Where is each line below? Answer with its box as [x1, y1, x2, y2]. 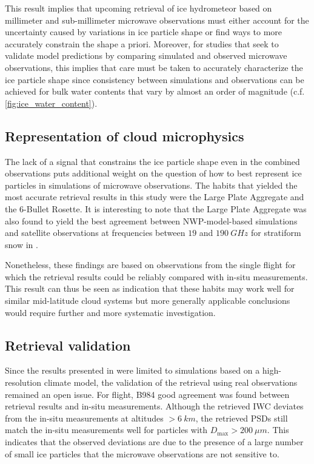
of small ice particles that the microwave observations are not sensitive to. [5, 447, 279, 460]
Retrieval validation [5, 335, 131, 354]
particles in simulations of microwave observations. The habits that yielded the [5, 178, 298, 191]
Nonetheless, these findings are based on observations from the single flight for [5, 258, 296, 271]
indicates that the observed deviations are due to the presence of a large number [5, 435, 304, 448]
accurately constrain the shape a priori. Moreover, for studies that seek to [5, 37, 279, 50]
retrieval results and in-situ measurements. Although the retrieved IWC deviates [5, 400, 304, 412]
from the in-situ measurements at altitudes [5, 411, 164, 424]
